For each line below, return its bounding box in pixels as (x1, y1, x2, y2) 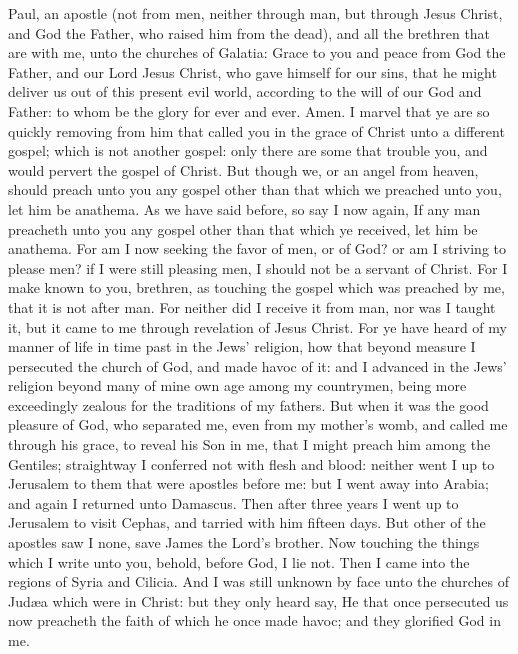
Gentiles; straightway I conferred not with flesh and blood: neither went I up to (8, 453, 495, 474)
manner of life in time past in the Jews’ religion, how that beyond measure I (8, 336, 476, 357)
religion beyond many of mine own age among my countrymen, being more (8, 375, 467, 396)
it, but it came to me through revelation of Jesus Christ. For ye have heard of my (8, 316, 507, 337)
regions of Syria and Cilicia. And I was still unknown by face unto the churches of (8, 571, 509, 592)
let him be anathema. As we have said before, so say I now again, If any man (8, 198, 481, 219)
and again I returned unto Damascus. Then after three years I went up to (8, 492, 459, 513)
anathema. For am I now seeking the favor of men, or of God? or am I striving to (8, 238, 507, 259)
